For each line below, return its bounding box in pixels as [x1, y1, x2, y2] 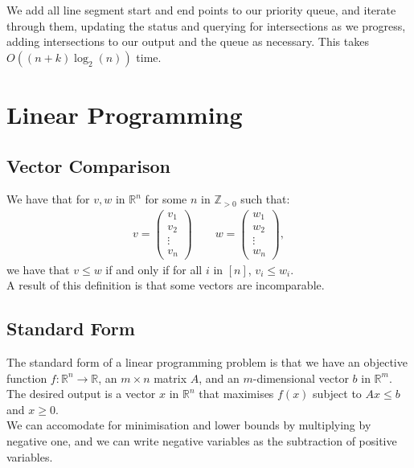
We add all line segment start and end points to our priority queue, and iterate [6, 2, 396, 18]
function [6, 369, 47, 386]
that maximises [199, 385, 274, 402]
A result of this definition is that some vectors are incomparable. [6, 277, 325, 294]
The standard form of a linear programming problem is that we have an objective [6, 353, 408, 370]
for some [145, 191, 187, 207]
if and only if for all [105, 261, 203, 277]
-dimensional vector [252, 369, 349, 386]
